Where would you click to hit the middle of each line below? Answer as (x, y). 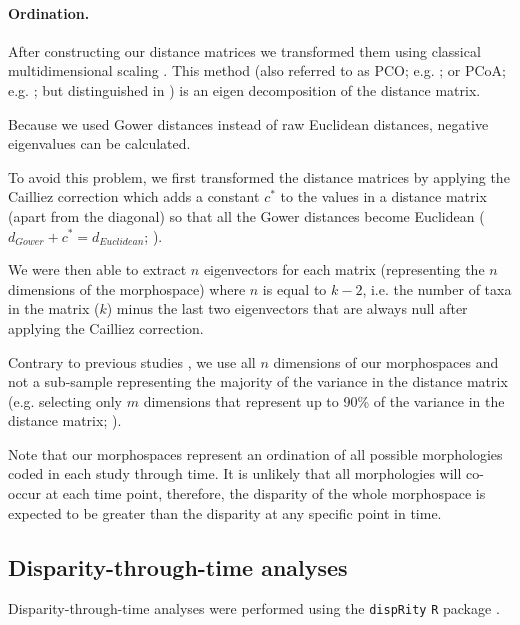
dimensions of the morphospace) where (127, 288)
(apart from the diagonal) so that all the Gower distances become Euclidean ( (246, 215)
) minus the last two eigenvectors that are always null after (287, 308)
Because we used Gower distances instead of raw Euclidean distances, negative (248, 123)
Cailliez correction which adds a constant (134, 196)
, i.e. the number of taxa (437, 288)
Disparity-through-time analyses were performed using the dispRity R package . (254, 608)
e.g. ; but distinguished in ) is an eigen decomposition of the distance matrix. (244, 89)
